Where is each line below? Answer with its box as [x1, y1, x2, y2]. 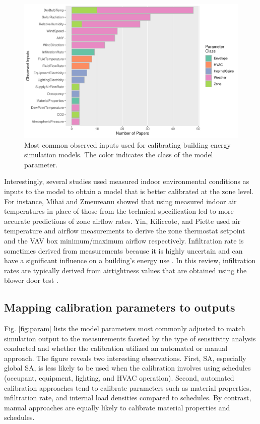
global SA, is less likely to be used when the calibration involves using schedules [4, 362, 251, 373]
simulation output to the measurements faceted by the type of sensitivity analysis [4, 333, 256, 343]
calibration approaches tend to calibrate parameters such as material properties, [4, 382, 251, 393]
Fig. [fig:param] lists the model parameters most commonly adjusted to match [4, 323, 245, 334]
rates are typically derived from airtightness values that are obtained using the [4, 265, 247, 275]
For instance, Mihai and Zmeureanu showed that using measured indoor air [4, 196, 237, 206]
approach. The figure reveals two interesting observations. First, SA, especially [4, 352, 246, 363]
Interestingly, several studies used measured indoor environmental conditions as [4, 176, 249, 187]
